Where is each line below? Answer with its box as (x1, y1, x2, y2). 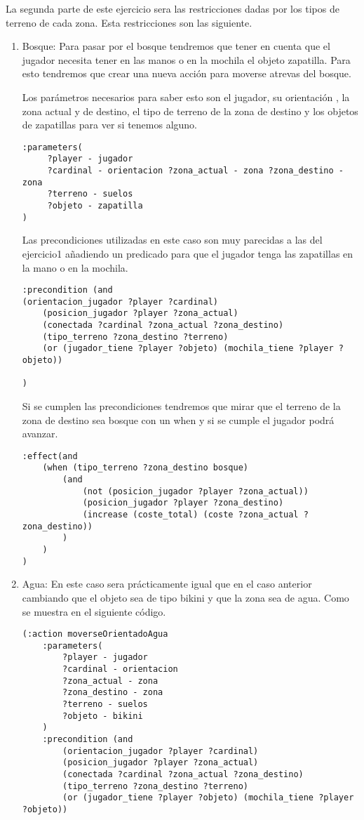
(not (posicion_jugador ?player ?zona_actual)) (82, 486, 309, 496)
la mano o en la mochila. (22, 260, 128, 275)
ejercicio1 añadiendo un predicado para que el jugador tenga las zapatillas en (22, 246, 353, 260)
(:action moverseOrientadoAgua (22, 629, 168, 640)
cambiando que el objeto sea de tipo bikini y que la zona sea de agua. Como (22, 590, 349, 604)
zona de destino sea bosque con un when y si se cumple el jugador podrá (22, 412, 335, 427)
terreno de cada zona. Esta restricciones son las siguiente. (6, 15, 252, 29)
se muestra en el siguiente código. (22, 604, 166, 619)
